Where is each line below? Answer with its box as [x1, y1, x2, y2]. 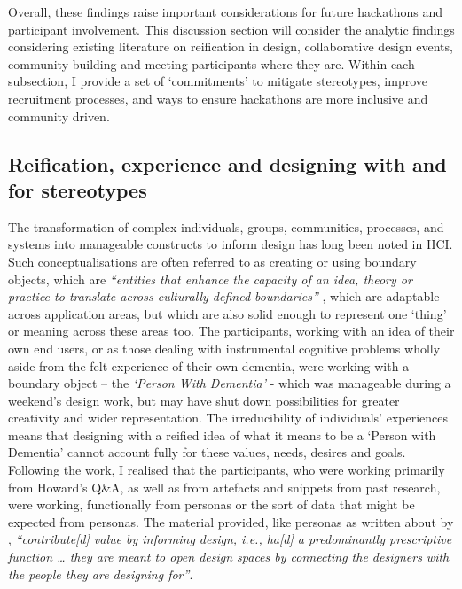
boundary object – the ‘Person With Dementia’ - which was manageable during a [8, 374, 451, 392]
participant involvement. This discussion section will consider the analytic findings [8, 19, 455, 38]
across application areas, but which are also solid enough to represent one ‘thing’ [8, 304, 447, 322]
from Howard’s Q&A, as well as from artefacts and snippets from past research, [8, 477, 441, 496]
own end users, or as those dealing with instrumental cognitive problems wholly [8, 338, 441, 357]
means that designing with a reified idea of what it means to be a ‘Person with [8, 425, 436, 444]
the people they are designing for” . [8, 564, 193, 583]
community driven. [8, 106, 110, 125]
